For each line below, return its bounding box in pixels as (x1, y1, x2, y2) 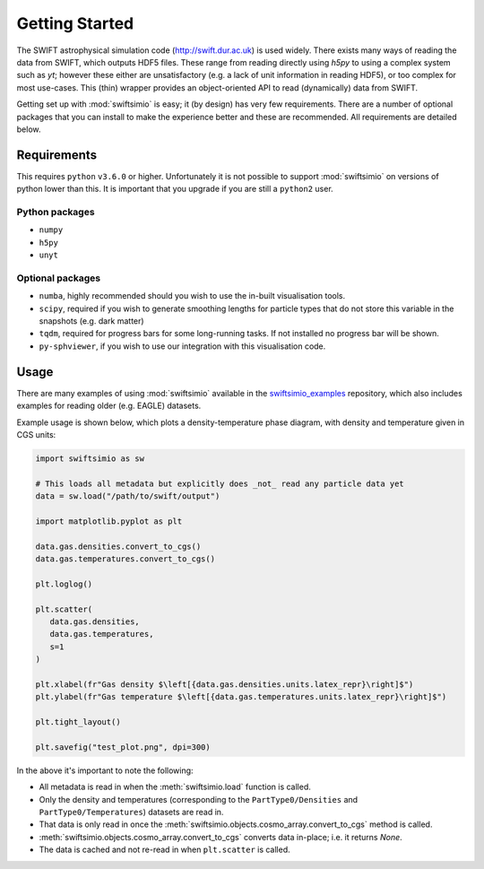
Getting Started (16, 13, 134, 33)
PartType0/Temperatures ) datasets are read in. (39, 807, 224, 818)
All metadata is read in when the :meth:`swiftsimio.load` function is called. (39, 781, 311, 793)
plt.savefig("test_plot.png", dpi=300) (35, 742, 211, 752)
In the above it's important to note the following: (16, 765, 194, 776)
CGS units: (16, 429, 56, 439)
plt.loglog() (35, 578, 93, 589)
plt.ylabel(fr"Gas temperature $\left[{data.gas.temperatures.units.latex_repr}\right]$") (35, 691, 447, 702)
